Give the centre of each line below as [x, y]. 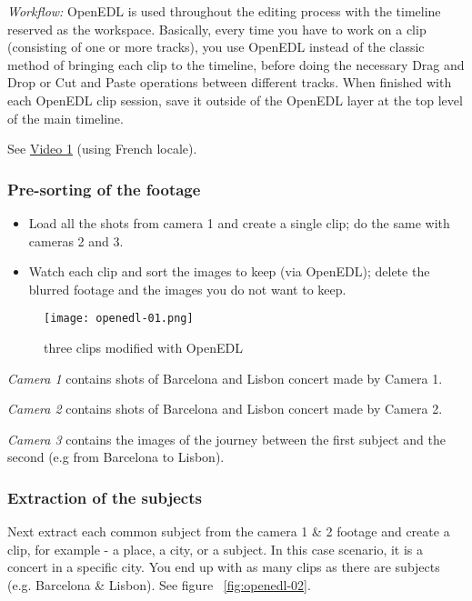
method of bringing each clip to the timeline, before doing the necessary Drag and [236, 64]
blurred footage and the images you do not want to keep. [187, 289]
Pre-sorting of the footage [104, 189]
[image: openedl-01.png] [119, 319]
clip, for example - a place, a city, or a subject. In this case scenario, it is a [216, 549]
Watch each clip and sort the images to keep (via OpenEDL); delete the [229, 271]
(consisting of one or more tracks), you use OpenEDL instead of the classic [216, 47]
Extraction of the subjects [105, 497]
